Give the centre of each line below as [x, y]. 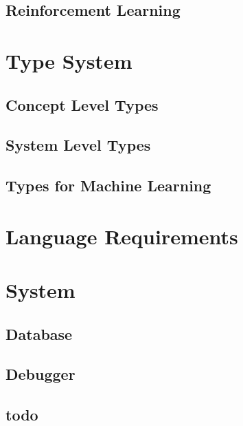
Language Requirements [122, 236]
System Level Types [78, 145]
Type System [69, 60]
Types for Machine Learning [108, 185]
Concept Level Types [82, 104]
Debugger [40, 374]
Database [39, 333]
